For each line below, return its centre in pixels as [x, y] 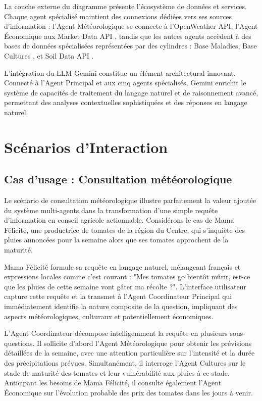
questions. [19, 343]
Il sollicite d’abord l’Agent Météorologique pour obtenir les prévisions [144, 343]
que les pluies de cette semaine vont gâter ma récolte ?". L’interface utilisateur [125, 286]
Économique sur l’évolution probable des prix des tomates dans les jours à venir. [128, 392]
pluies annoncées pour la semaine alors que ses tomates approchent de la [116, 240]
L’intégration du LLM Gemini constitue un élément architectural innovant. [120, 72]
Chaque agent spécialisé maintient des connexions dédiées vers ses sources [118, 16]
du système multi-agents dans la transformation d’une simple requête [111, 210]
